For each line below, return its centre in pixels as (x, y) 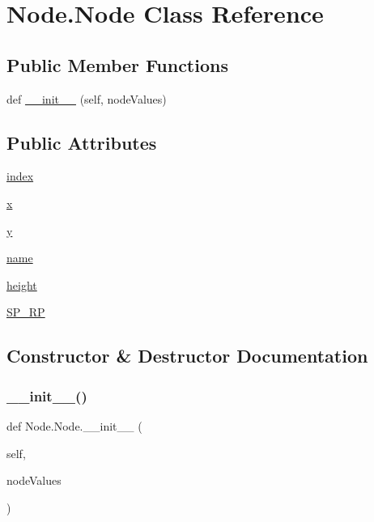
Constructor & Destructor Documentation (187, 356)
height (22, 284)
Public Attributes (82, 142)
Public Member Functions (117, 64)
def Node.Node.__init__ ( (74, 425)
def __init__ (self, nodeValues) (87, 98)
